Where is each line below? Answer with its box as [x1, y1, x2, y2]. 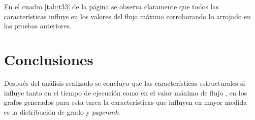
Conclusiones [4, 49, 94, 69]
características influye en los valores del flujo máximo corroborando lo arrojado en [4, 11, 251, 21]
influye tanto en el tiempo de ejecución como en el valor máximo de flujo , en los [4, 87, 247, 97]
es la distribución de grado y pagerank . [4, 106, 120, 117]
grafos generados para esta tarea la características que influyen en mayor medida [4, 97, 247, 107]
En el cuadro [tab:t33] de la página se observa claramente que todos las [4, 1, 219, 11]
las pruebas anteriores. [4, 21, 71, 31]
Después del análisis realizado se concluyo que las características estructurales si [4, 77, 245, 88]
